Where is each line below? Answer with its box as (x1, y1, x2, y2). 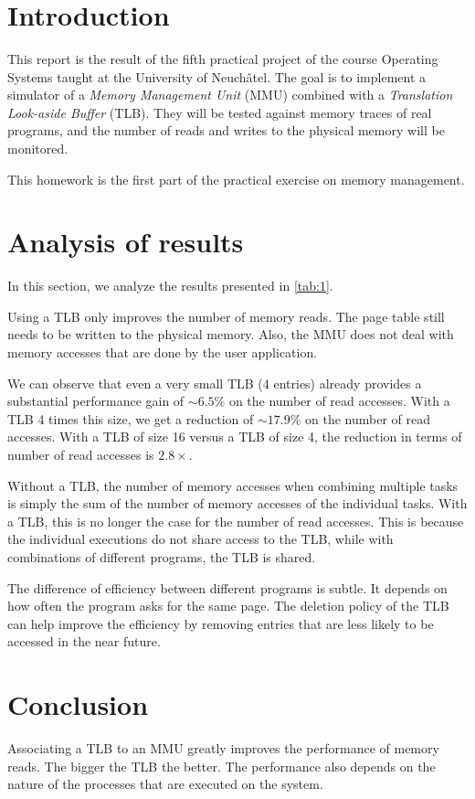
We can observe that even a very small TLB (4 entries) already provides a (7, 373, 422, 392)
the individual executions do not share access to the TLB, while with (7, 529, 394, 549)
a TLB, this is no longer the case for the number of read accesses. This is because (7, 511, 464, 530)
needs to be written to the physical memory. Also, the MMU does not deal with (7, 325, 454, 344)
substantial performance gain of (7, 391, 185, 410)
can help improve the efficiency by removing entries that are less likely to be (7, 613, 434, 633)
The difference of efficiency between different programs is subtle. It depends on (7, 578, 448, 597)
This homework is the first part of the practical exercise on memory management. (7, 169, 465, 188)
